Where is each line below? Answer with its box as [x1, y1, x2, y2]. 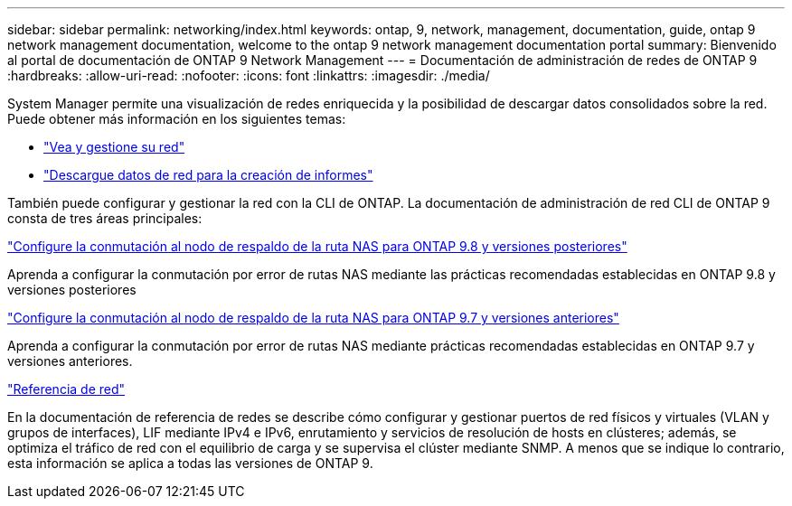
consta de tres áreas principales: [7, 211, 203, 226]
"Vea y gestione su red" [43, 139, 185, 155]
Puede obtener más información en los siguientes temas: [7, 111, 346, 126]
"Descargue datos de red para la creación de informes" [43, 167, 373, 183]
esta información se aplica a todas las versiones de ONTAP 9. [7, 455, 373, 471]
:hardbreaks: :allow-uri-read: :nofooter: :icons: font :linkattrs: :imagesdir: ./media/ [7, 68, 490, 83]
